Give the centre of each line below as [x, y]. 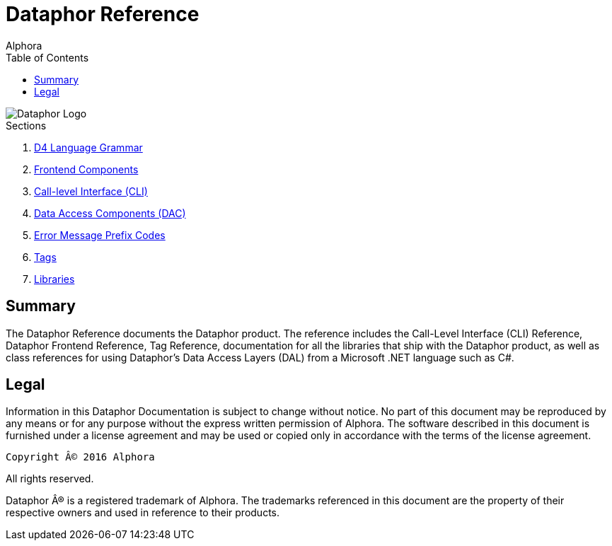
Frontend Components [86, 169]
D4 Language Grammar [88, 147]
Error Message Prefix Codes [100, 235]
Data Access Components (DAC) [110, 213]
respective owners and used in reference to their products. [143, 513]
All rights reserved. [50, 479]
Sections [26, 125]
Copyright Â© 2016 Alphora [80, 457]
